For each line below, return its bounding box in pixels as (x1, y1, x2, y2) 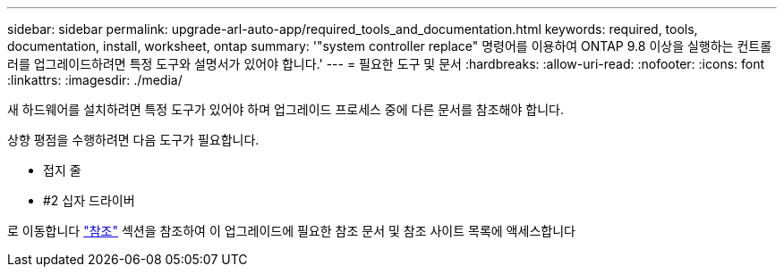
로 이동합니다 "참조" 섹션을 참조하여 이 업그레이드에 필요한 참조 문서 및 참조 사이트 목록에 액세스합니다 (7, 223, 575, 238)
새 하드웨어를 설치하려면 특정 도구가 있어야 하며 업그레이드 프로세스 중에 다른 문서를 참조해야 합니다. (7, 102, 564, 117)
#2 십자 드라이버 (43, 193, 135, 208)
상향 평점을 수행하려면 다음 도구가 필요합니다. (7, 132, 260, 147)
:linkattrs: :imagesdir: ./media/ (7, 72, 183, 87)
